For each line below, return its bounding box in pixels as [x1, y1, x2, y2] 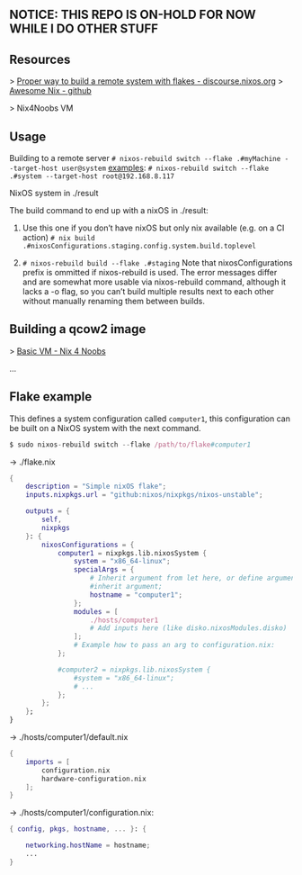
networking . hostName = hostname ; [25, 841, 151, 850]
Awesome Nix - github [9, 86, 92, 96]
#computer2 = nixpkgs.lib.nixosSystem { [57, 665, 211, 674]
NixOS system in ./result [9, 188, 99, 199]
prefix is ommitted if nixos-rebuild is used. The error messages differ [22, 267, 278, 278]
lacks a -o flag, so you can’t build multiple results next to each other [22, 286, 274, 297]
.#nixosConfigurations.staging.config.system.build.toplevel [22, 242, 257, 251]
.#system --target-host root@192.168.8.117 [9, 172, 175, 181]
